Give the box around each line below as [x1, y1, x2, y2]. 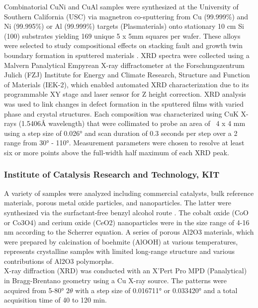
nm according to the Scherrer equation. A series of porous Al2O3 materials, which [4, 227, 254, 237]
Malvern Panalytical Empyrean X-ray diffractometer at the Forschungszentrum [4, 60, 245, 70]
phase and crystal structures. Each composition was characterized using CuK [4, 108, 239, 119]
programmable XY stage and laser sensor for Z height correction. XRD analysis [4, 89, 246, 99]
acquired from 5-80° [4, 285, 64, 295]
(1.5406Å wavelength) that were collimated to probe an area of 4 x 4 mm [18, 118, 246, 128]
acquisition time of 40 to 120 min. [4, 295, 107, 305]
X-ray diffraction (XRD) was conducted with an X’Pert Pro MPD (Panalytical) [4, 265, 247, 276]
